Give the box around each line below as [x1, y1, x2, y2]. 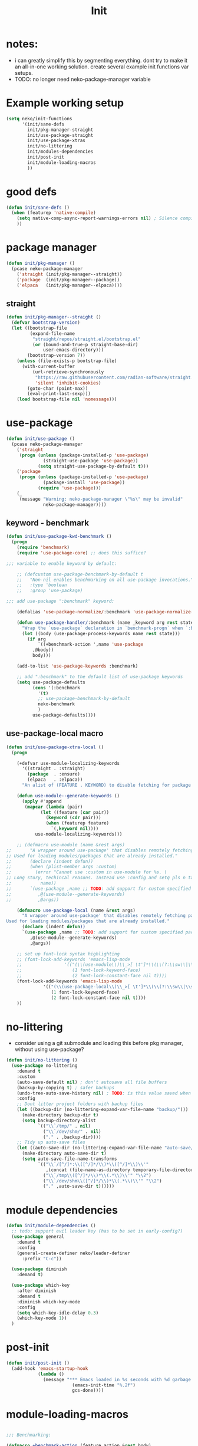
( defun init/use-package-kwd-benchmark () [6, 534, 112, 540]
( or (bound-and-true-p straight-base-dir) [32, 341, 138, 347]
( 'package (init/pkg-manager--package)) [16, 277, 120, 282]
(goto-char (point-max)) [27, 385, 88, 392]
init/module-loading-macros [27, 159, 96, 166]
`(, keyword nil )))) [51, 826, 99, 832]
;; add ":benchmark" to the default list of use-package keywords [16, 673, 183, 679]
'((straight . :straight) [21, 765, 85, 772]
